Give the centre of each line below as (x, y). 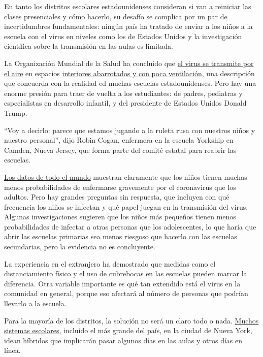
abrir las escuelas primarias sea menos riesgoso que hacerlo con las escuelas (121, 236)
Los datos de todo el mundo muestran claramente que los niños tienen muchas (126, 176)
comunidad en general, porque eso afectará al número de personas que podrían (126, 293)
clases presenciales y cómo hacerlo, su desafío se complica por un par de (116, 16)
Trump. (16, 112)
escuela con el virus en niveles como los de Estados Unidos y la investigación (123, 36)
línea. (12, 350)
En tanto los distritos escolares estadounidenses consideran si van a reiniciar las (128, 6)
